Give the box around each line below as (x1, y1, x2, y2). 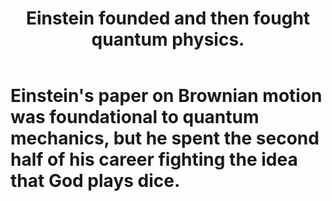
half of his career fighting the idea (10, 148, 298, 171)
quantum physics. (91, 28, 245, 51)
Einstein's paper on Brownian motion (10, 85, 323, 107)
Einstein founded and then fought (25, 7, 311, 30)
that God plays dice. (10, 170, 181, 192)
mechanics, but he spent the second (10, 127, 320, 150)
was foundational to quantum (10, 106, 260, 129)
